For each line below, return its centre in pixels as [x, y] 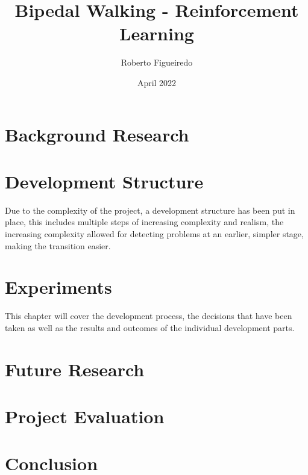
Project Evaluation [85, 416]
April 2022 [157, 82]
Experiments [58, 287]
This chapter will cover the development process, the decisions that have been [149, 316]
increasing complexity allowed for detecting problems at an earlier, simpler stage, [154, 234]
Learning [157, 33]
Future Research [75, 369]
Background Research [97, 134]
